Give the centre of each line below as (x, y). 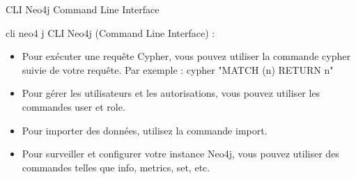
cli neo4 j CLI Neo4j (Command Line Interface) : (110, 32)
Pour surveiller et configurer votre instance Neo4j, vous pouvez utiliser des (180, 154)
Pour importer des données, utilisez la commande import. (145, 130)
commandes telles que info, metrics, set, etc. (116, 167)
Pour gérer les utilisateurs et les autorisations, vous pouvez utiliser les (171, 93)
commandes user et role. (73, 106)
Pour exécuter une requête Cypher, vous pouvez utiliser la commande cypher (186, 56)
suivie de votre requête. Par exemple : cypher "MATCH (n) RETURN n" (178, 69)
